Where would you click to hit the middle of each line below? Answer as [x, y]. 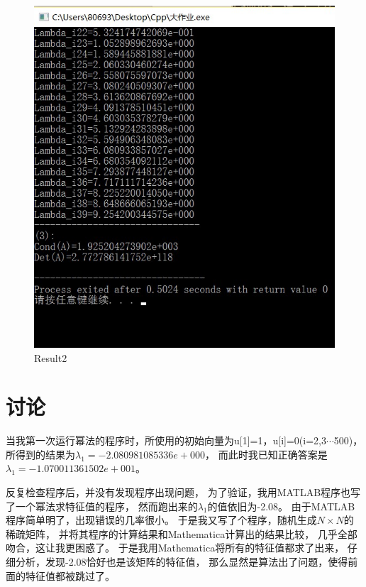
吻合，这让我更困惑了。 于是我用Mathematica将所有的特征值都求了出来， [175, 548]
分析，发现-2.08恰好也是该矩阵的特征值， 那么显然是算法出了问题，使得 [182, 562]
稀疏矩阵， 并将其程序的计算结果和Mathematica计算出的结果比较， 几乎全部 [182, 533]
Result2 [51, 357]
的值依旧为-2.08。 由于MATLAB [281, 506]
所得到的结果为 [40, 454]
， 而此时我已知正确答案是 [266, 454]
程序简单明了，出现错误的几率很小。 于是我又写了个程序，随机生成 [161, 520]
